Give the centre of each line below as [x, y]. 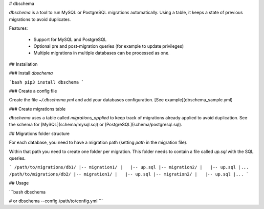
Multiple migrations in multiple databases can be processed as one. [101, 53]
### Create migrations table [37, 109]
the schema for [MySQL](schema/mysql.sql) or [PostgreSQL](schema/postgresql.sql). [96, 125]
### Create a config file [33, 91]
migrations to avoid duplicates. [40, 19]
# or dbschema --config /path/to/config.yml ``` [56, 201]
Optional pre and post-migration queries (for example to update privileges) [109, 46]
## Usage [19, 183]
